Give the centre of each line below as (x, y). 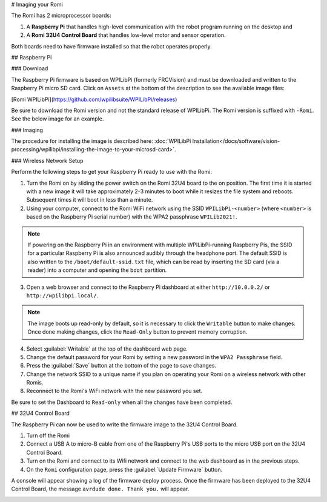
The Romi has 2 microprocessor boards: (61, 16)
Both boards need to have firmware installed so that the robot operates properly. (111, 46)
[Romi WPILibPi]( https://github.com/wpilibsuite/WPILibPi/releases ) (94, 99)
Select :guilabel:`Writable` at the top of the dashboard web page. (107, 349)
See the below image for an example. (58, 119)
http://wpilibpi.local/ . (62, 295)
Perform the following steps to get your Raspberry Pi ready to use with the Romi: (111, 172)
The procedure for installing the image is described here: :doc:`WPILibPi (101, 141)
